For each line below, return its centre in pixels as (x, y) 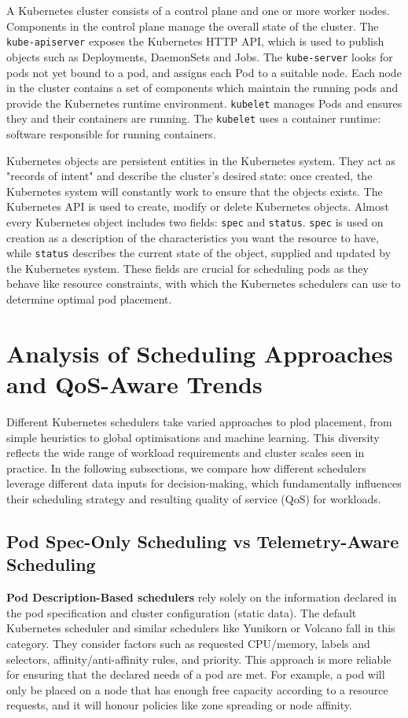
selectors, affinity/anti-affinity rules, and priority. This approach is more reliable (199, 659)
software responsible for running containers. (111, 134)
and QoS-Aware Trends (134, 384)
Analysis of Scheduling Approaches (200, 353)
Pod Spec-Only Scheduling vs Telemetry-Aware (203, 541)
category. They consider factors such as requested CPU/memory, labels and (188, 643)
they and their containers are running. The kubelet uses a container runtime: (194, 118)
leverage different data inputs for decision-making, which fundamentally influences (204, 483)
